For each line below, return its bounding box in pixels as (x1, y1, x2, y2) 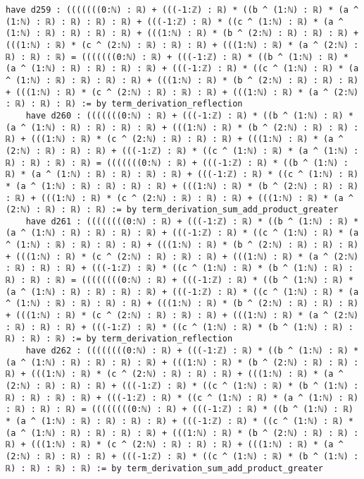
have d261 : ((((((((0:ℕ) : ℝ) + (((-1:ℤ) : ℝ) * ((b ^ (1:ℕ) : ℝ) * (25, 216, 359, 226)
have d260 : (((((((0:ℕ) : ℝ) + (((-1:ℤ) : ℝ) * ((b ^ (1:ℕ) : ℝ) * (25, 110, 353, 121)
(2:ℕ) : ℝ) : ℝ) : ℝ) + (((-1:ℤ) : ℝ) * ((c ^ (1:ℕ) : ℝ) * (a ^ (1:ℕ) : (6, 145, 359, 156)
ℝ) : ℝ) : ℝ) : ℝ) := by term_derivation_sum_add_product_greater (6, 463, 324, 473)
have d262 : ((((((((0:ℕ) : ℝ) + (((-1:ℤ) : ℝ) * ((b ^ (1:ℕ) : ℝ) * (25, 346, 359, 356)
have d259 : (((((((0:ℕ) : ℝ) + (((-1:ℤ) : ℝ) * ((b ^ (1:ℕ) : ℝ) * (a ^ (6, 5, 359, 15)
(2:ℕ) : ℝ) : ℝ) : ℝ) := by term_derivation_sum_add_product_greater (6, 205, 339, 215)
